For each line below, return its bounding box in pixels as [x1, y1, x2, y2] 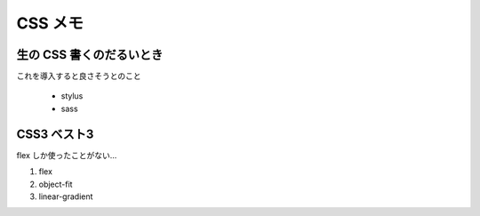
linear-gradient [38, 191, 93, 202]
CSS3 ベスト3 [16, 126, 94, 141]
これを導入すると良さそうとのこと [16, 71, 141, 82]
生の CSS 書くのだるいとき [16, 47, 164, 62]
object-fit [38, 179, 73, 189]
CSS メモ [16, 13, 84, 33]
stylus [60, 91, 84, 101]
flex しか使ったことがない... [16, 149, 117, 160]
